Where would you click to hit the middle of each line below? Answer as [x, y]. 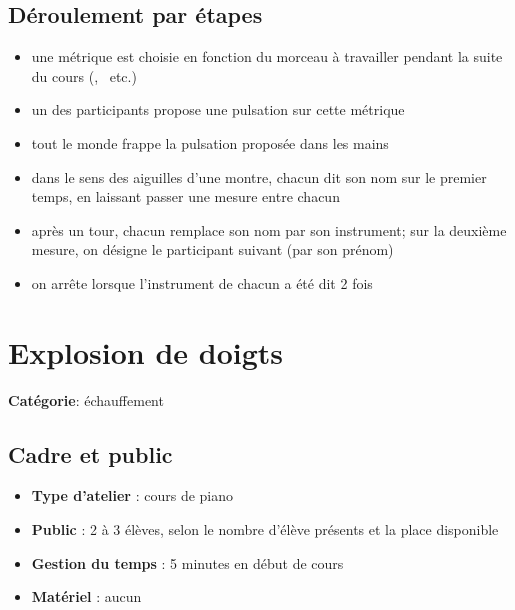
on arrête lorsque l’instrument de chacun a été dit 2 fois [202, 282]
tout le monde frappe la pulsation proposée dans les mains [210, 142]
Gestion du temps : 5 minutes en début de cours [187, 562]
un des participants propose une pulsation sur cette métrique [218, 109]
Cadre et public [90, 453]
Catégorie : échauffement [86, 399]
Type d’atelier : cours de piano [132, 495]
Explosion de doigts [146, 351]
